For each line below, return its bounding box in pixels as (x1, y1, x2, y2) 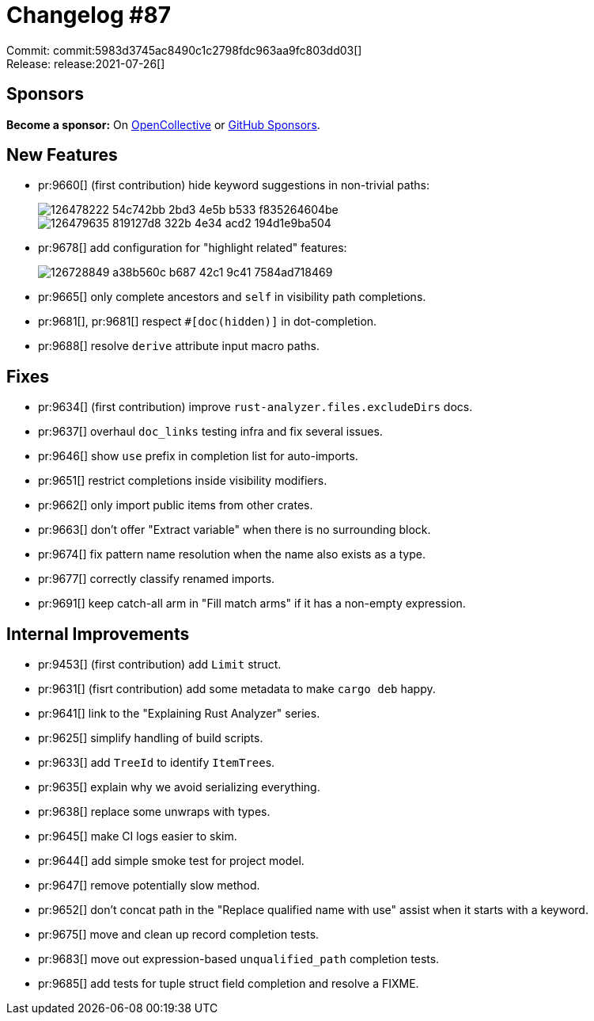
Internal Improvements (6, 623, 190, 644)
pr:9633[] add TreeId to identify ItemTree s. (38, 756, 275, 770)
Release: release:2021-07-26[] (6, 56, 165, 70)
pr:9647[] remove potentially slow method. (38, 878, 260, 893)
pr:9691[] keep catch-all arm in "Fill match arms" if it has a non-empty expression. (38, 596, 466, 611)
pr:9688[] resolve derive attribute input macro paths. (38, 339, 320, 353)
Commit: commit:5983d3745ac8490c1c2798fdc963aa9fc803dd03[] (6, 43, 362, 57)
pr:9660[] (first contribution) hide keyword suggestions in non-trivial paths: (38, 178, 429, 192)
